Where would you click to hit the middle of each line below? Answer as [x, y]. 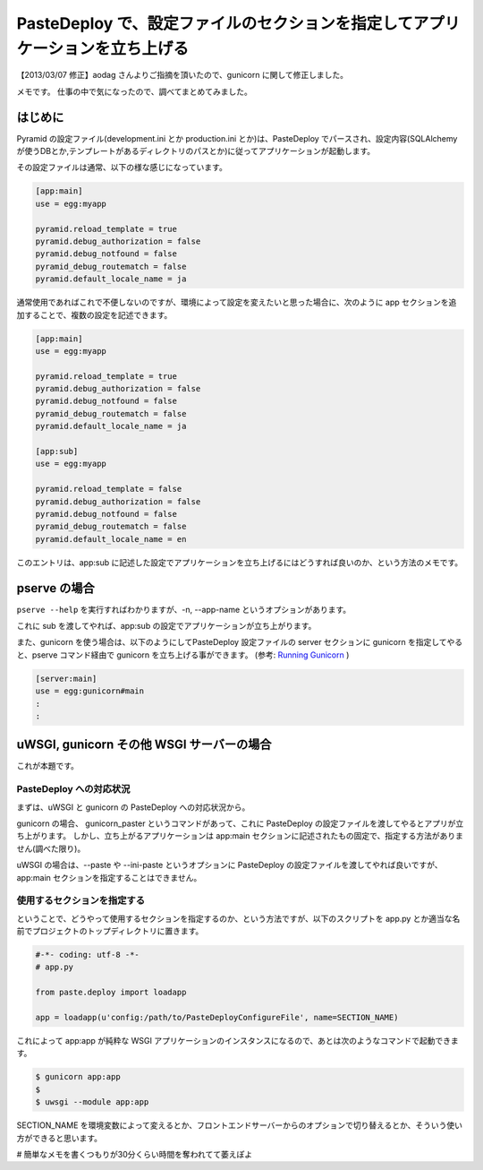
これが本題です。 [48, 766]
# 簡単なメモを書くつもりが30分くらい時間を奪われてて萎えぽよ [135, 1154]
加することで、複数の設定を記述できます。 [94, 314]
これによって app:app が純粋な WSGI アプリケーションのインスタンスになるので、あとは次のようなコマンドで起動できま [238, 1041]
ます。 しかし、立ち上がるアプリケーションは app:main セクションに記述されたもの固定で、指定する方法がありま [256, 836]
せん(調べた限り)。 [51, 848]
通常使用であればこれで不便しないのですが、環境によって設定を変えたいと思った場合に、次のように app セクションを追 [237, 302]
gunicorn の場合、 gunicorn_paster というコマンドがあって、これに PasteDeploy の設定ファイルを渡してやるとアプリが [236, 823]
